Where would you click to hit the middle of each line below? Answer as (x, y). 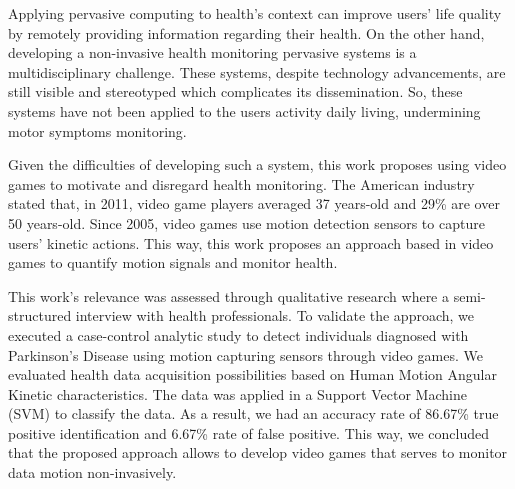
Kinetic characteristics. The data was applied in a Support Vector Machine (237, 393)
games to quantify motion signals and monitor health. (173, 262)
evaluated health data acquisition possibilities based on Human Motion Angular (252, 374)
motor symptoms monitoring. (97, 130)
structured (40, 315)
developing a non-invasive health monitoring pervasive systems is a (212, 52)
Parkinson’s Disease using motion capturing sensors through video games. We (245, 354)
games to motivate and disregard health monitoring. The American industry (241, 183)
